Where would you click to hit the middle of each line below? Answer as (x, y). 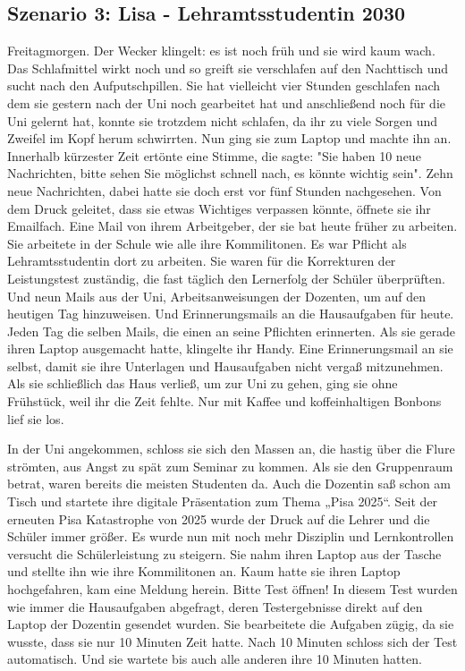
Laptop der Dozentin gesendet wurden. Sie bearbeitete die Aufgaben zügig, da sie (231, 624)
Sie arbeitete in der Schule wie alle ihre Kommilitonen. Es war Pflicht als (207, 243)
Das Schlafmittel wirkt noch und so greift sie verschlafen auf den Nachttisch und (228, 68)
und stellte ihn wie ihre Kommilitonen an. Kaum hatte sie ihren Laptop (204, 571)
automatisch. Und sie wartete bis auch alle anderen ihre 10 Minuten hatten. (215, 659)
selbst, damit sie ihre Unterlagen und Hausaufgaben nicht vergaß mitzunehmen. (225, 365)
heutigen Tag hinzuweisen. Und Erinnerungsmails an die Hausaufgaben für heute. (231, 314)
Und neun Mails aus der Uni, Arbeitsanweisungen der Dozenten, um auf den (217, 296)
